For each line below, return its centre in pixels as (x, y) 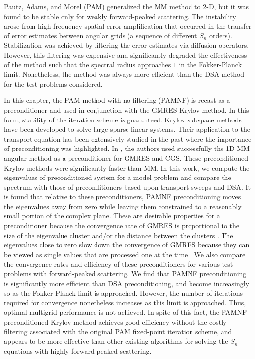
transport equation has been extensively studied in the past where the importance (128, 138)
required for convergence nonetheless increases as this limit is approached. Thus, (125, 302)
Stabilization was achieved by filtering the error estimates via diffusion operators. (127, 45)
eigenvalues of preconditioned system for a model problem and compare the (118, 177)
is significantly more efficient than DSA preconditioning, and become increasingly (127, 283)
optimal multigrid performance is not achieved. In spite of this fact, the (112, 312)
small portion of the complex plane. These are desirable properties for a (112, 216)
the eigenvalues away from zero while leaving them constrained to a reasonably (123, 206)
